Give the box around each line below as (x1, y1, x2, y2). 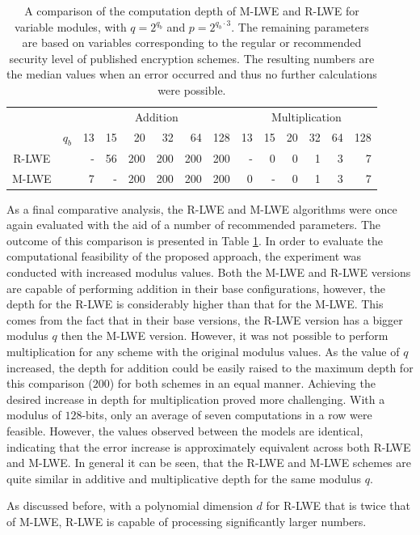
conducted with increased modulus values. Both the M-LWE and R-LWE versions (6, 264, 411, 281)
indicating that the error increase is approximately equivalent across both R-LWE (6, 438, 411, 455)
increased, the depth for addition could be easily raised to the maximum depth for (6, 359, 414, 376)
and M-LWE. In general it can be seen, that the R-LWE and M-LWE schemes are (6, 454, 411, 471)
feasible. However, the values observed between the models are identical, (6, 422, 363, 439)
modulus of (6, 406, 61, 423)
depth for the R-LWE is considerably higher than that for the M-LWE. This (6, 295, 384, 312)
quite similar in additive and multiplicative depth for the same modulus (6, 469, 362, 486)
